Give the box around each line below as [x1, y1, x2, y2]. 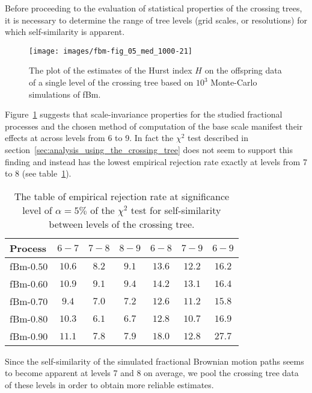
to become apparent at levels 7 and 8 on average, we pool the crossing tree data [5, 366, 299, 379]
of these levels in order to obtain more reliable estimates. [5, 378, 214, 391]
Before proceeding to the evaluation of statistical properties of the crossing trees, [5, 2, 302, 14]
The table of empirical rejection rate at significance [14, 189, 230, 203]
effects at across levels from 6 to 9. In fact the [5, 131, 174, 144]
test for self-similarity [130, 203, 221, 217]
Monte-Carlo [210, 76, 257, 89]
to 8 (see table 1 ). [5, 167, 72, 180]
